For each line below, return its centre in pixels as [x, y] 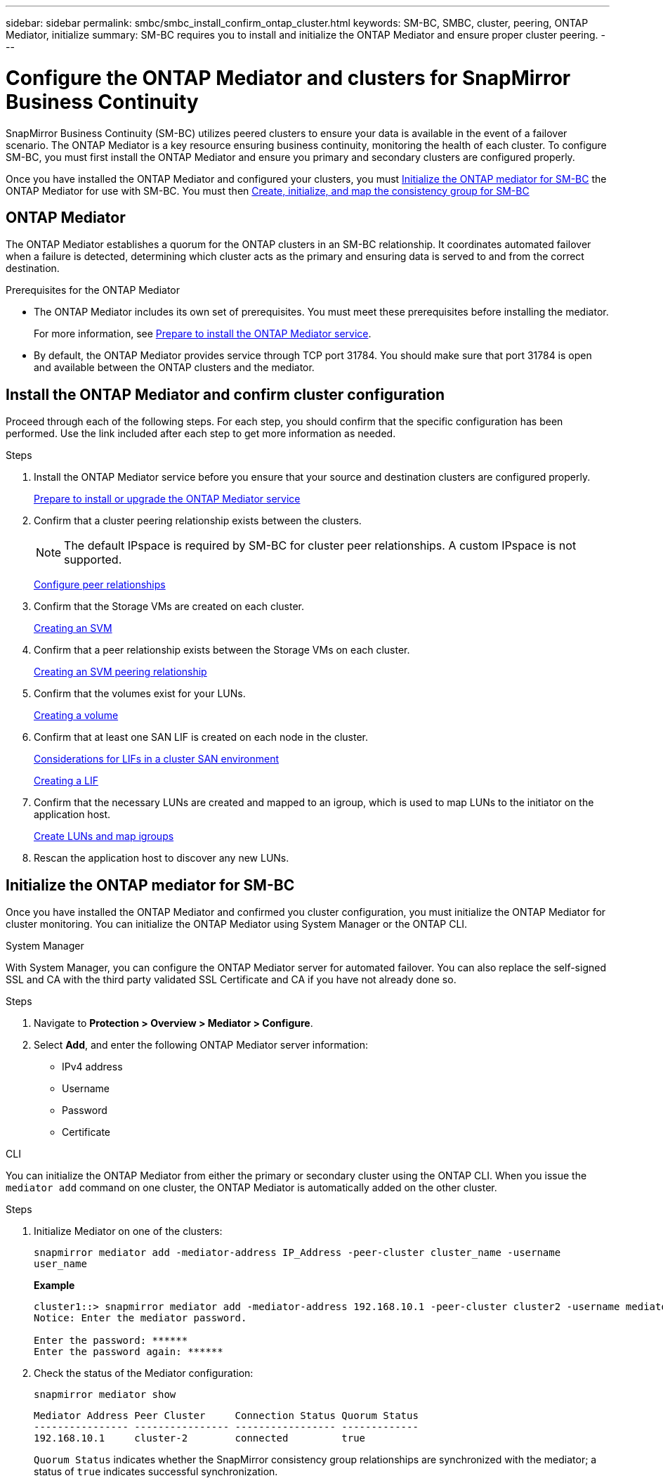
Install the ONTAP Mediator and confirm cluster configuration [225, 394]
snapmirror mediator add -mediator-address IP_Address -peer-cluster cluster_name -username [297, 1253]
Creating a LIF [66, 781]
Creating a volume [76, 715]
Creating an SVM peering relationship [120, 672]
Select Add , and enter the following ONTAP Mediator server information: [201, 1045]
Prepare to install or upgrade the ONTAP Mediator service [167, 499]
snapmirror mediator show [105, 1395]
